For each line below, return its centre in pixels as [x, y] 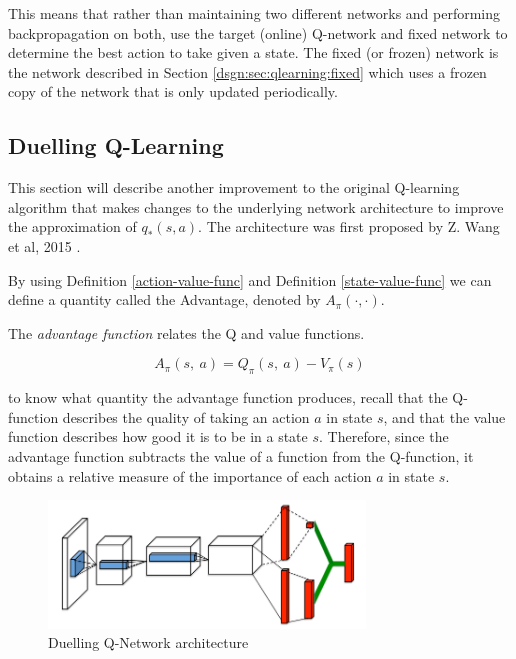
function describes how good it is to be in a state [158, 436]
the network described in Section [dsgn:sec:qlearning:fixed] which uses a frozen [247, 71]
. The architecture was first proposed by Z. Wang [349, 226]
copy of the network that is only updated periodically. [173, 91]
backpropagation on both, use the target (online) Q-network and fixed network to [258, 32]
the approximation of [72, 226]
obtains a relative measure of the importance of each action [190, 475]
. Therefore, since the [384, 436]
